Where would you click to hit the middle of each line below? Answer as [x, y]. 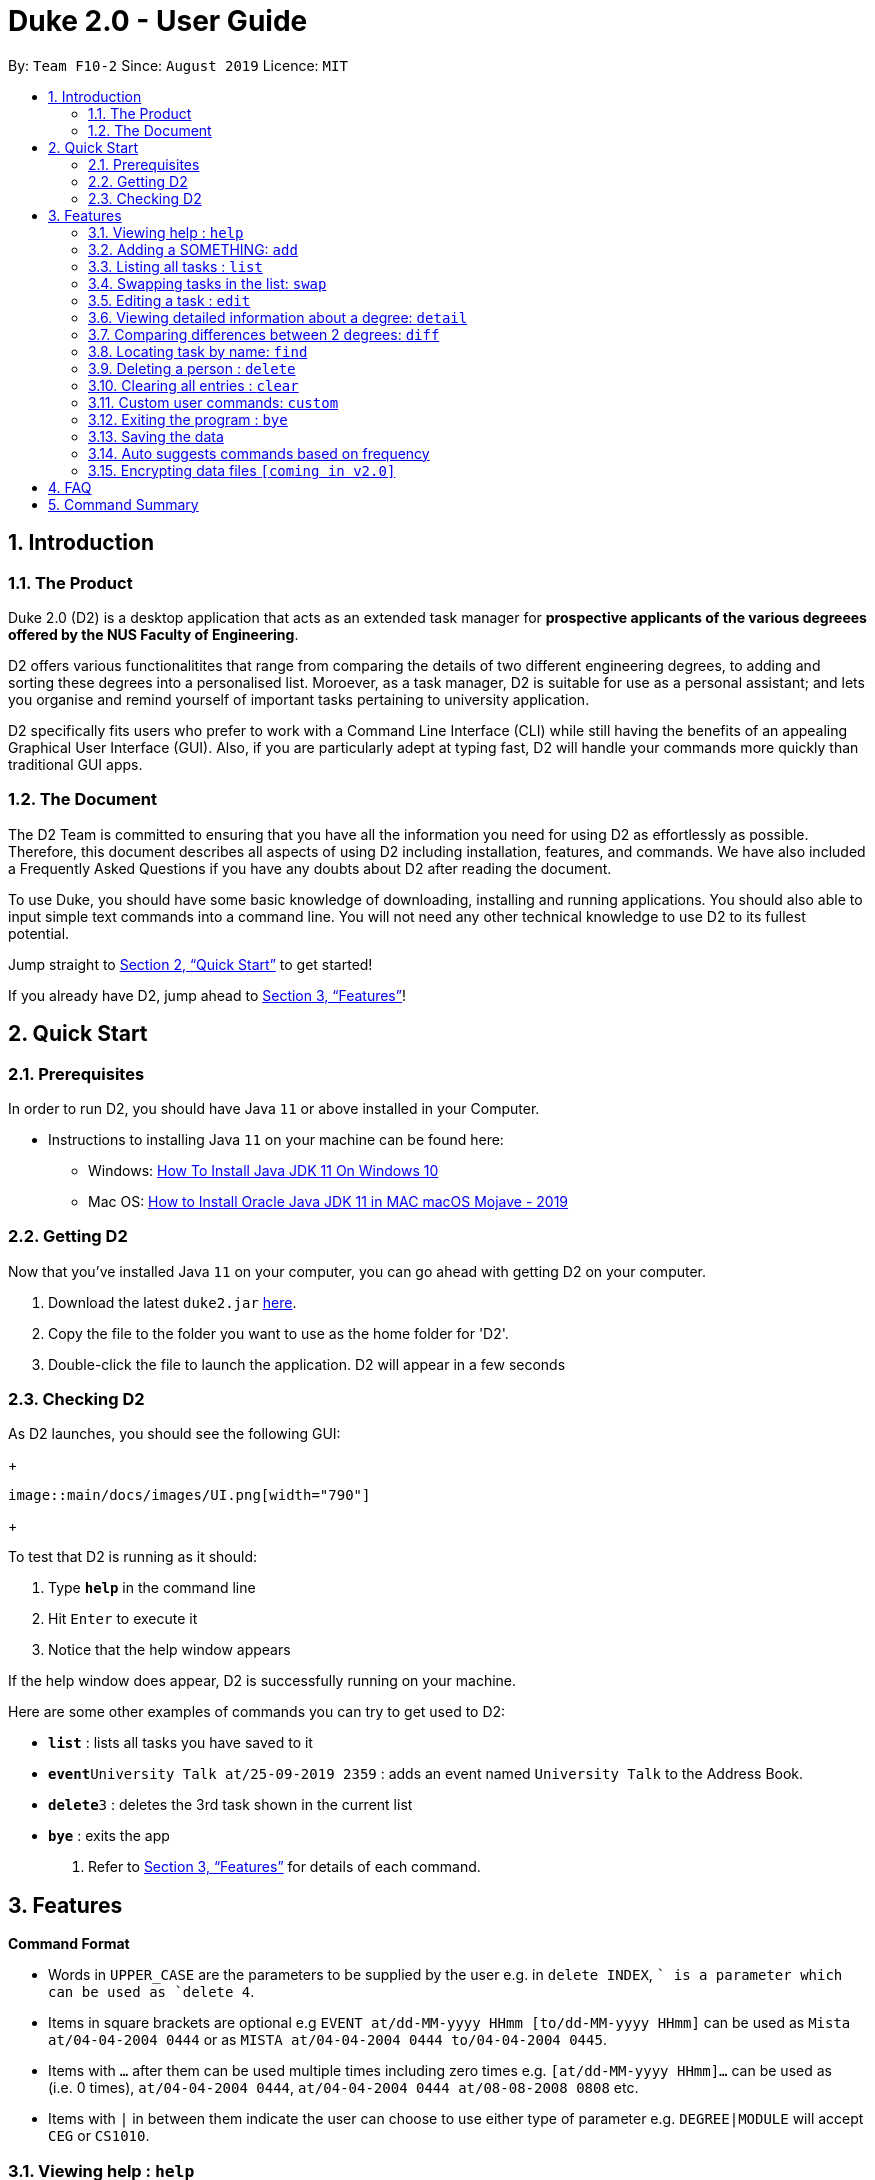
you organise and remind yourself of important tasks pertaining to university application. [299, 699]
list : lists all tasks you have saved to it [180, 1743]
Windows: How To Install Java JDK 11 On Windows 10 [263, 1170]
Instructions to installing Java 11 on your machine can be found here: [276, 1139]
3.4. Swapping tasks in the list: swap [207, 283]
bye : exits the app [109, 1836]
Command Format [69, 1944]
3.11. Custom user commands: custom [213, 402]
